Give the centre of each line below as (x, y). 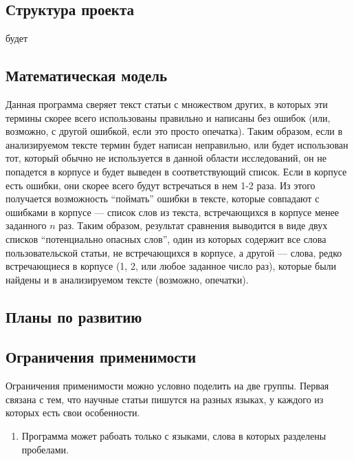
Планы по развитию (74, 316)
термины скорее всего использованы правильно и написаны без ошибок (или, (168, 117)
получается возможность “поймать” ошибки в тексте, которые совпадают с (163, 199)
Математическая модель (87, 75)
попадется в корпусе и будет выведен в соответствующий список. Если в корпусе (176, 171)
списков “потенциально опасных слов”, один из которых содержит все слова (166, 238)
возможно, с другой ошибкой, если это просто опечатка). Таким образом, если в (174, 131)
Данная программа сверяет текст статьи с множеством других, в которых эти (167, 104)
